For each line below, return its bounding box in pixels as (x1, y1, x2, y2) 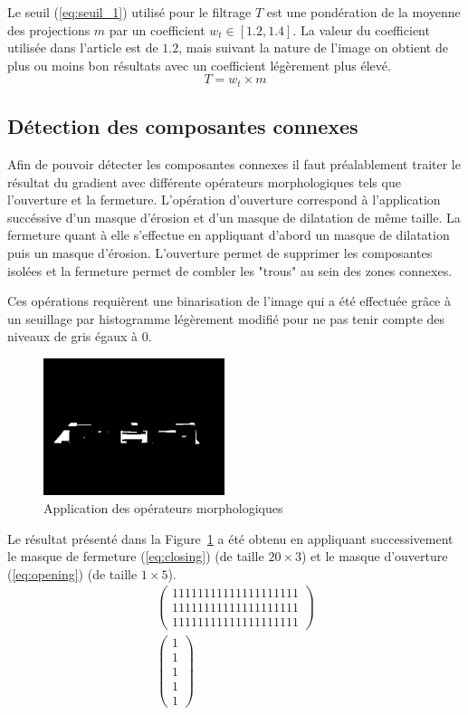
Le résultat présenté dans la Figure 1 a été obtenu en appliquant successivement (7, 529, 454, 548)
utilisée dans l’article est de (7, 38, 158, 57)
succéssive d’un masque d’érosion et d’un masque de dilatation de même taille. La (7, 207, 461, 226)
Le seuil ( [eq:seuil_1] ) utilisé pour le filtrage (7, 3, 252, 21)
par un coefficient (109, 20, 205, 39)
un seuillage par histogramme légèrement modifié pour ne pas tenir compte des (7, 309, 445, 328)
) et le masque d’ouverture (301, 547, 448, 566)
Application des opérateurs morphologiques (43, 498, 283, 517)
